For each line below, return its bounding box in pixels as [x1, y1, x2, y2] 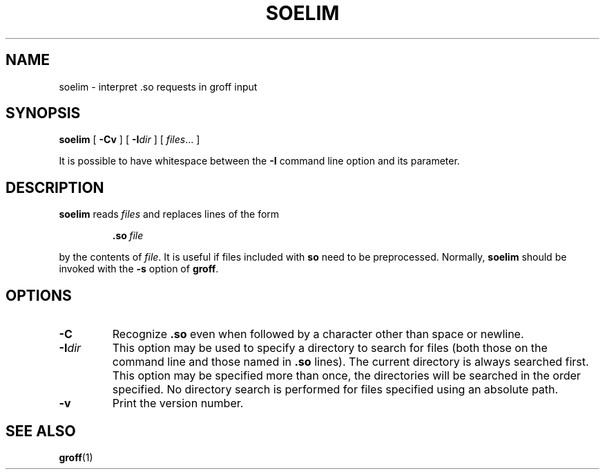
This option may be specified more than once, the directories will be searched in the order [112, 369, 581, 383]
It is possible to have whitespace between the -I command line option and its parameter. [59, 155, 460, 167]
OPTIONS [6, 286, 72, 304]
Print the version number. [112, 396, 244, 411]
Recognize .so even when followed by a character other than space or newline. [112, 327, 524, 342]
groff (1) [59, 451, 93, 463]
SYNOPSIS [6, 104, 81, 122]
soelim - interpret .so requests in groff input [59, 80, 258, 93]
